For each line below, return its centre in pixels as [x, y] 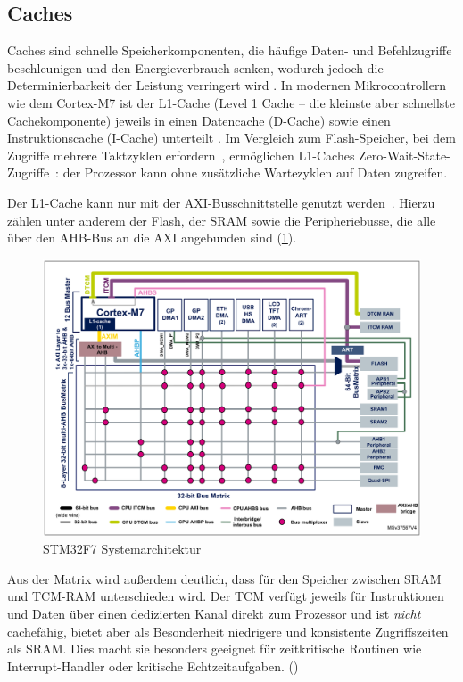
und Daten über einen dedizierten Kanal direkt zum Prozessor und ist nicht [214, 614]
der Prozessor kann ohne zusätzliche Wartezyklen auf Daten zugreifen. [255, 173]
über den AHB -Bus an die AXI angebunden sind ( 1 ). [152, 238]
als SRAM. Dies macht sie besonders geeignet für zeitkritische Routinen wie [215, 649]
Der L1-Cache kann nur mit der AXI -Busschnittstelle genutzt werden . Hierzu [221, 202]
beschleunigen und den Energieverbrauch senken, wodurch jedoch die [195, 67]
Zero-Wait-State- [405, 155]
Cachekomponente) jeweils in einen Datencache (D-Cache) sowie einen [199, 120]
